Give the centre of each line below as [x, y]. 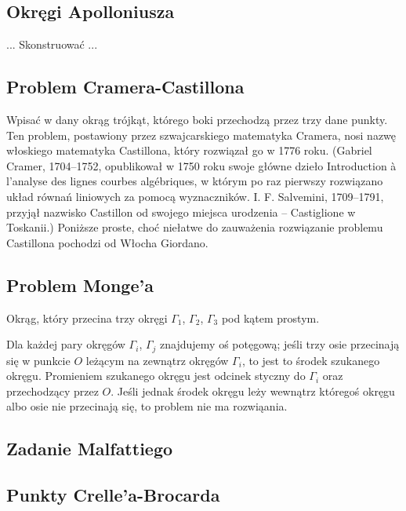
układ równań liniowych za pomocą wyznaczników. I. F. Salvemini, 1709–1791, [195, 196]
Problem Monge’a [80, 285]
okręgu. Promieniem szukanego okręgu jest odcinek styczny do [156, 376]
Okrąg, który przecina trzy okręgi [87, 318]
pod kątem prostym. [270, 318]
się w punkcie [38, 360]
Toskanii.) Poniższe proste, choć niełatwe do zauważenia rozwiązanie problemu [195, 227]
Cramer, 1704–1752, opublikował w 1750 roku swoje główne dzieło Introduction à [201, 165]
